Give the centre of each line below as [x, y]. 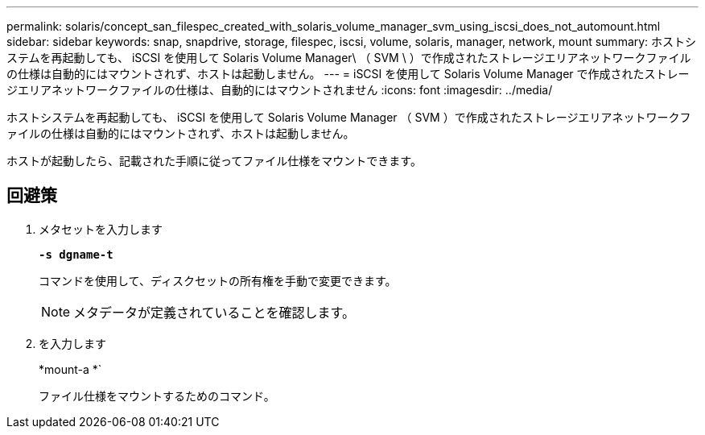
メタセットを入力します [101, 229]
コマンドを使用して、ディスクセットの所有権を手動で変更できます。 [218, 280]
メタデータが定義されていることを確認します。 [214, 312]
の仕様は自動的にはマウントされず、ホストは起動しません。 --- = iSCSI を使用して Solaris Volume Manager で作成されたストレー [348, 74]
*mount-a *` [70, 369]
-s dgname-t [76, 254]
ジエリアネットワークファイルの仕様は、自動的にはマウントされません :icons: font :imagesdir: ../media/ [280, 90]
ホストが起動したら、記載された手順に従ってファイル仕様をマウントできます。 [214, 161]
